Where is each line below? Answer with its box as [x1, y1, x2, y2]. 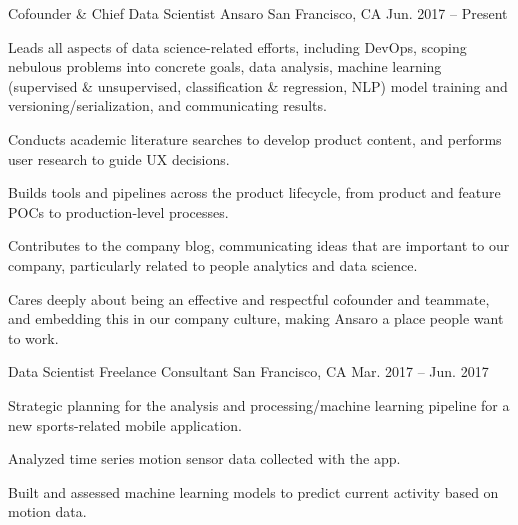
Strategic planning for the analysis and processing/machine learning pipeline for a [8, 394, 510, 415]
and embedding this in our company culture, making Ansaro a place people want [8, 308, 504, 329]
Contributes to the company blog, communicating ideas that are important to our [8, 235, 510, 256]
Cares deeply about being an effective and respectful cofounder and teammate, [8, 288, 490, 309]
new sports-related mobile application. [8, 414, 242, 435]
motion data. [8, 501, 87, 522]
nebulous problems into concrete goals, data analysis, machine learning [8, 56, 442, 77]
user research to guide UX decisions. [8, 148, 230, 169]
